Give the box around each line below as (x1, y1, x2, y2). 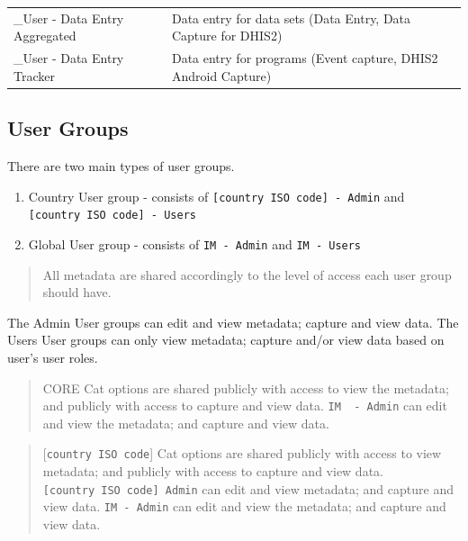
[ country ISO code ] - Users (28, 209, 196, 222)
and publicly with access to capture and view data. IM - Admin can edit (42, 396, 447, 415)
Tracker (13, 66, 55, 85)
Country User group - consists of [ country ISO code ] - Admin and (28, 186, 405, 205)
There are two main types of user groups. (7, 157, 235, 176)
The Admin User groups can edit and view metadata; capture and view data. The (7, 312, 459, 331)
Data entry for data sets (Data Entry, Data (171, 8, 411, 27)
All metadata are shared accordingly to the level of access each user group (42, 265, 452, 284)
